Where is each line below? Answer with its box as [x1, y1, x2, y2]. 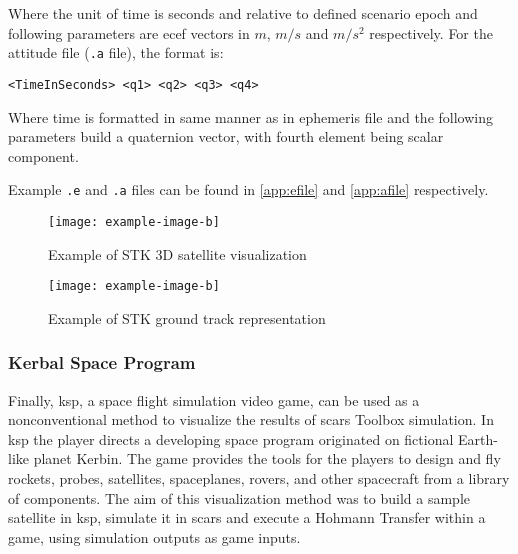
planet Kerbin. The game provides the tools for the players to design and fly [33, 448, 501, 469]
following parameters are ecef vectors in [8, 22, 250, 43]
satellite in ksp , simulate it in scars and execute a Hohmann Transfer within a [8, 507, 486, 528]
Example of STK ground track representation [48, 307, 326, 328]
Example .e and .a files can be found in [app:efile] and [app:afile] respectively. [8, 179, 489, 200]
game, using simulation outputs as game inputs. [8, 526, 301, 547]
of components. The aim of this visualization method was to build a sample [8, 487, 470, 508]
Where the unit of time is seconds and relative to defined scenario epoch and [8, 3, 478, 23]
